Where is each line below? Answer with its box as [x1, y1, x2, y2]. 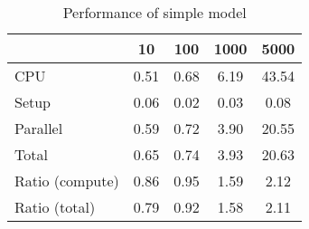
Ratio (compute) [14, 170, 119, 191]
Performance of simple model [62, 2, 247, 23]
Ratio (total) [14, 196, 96, 217]
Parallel [14, 118, 63, 138]
